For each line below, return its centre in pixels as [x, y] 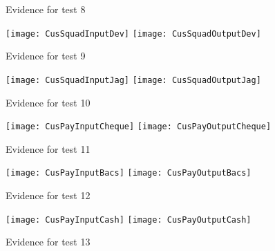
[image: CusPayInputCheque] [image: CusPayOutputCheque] [139, 127]
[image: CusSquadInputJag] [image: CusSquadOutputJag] [133, 80]
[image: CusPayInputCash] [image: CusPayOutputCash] [129, 220]
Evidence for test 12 [48, 195]
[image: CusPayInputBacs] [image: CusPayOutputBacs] [129, 173]
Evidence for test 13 [48, 242]
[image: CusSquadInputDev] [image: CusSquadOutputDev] [133, 34]
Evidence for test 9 [46, 56]
